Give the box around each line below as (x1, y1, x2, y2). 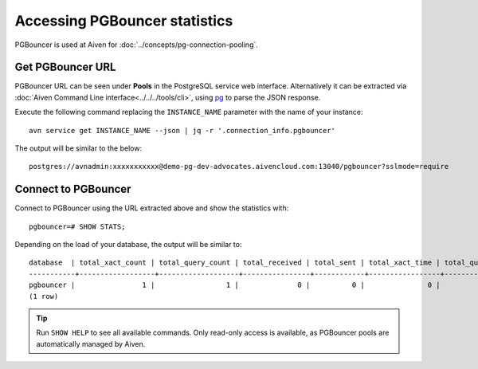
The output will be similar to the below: (14, 143, 143, 153)
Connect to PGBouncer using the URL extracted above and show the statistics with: (14, 203, 289, 213)
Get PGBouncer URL (14, 61, 116, 74)
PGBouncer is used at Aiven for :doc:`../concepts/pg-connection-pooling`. (14, 40, 259, 49)
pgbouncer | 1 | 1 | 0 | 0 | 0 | (29, 281, 441, 290)
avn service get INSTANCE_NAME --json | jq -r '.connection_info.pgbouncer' (29, 126, 336, 135)
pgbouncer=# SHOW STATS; (29, 222, 126, 231)
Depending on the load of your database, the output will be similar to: (14, 240, 242, 249)
